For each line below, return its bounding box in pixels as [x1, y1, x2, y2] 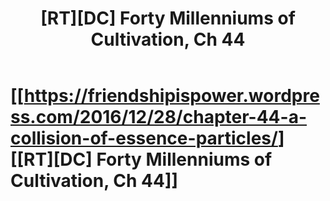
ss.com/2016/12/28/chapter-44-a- [10, 106, 308, 129]
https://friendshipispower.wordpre [23, 85, 320, 107]
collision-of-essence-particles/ [10, 127, 278, 150]
